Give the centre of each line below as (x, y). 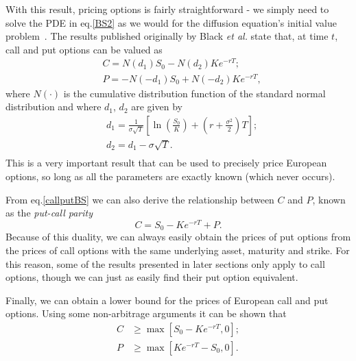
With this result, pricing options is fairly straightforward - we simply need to (167, 9)
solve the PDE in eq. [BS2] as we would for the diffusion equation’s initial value (171, 22)
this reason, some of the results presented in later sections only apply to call (165, 263)
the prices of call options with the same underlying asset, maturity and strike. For (178, 250)
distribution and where (54, 107)
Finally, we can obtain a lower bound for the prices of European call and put (167, 300)
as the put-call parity (49, 213)
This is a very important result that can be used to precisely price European (166, 163)
